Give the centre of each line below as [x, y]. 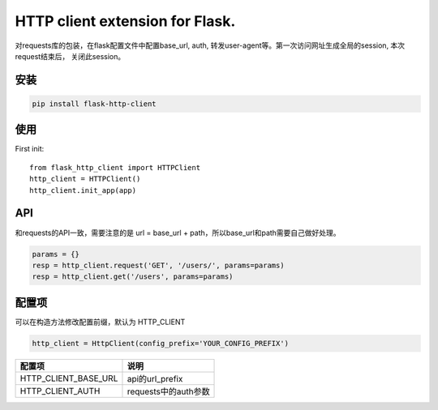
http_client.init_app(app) [83, 190]
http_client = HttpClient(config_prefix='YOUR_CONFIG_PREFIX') [161, 343]
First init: [30, 149]
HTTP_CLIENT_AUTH [60, 391]
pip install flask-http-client [94, 104]
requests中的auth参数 [168, 391]
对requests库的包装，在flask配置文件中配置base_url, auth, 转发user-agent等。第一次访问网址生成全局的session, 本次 [210, 45]
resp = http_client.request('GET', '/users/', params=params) [158, 265]
